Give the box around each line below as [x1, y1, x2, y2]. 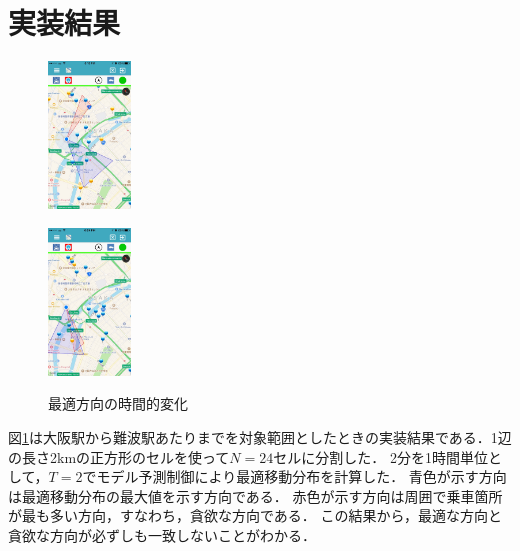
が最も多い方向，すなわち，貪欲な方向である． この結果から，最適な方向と [8, 505, 503, 526]
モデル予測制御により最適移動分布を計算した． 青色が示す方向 [96, 466, 507, 487]
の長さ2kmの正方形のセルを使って [8, 446, 230, 467]
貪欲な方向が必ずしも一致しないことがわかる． [8, 525, 316, 545]
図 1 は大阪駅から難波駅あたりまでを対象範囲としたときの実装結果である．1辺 [8, 427, 512, 448]
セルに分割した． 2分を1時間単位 [273, 446, 488, 467]
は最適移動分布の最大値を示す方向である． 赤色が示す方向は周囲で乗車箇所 [8, 485, 503, 506]
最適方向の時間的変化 [48, 393, 188, 414]
